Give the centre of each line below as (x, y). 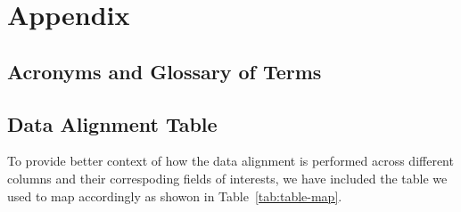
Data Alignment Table (112, 123)
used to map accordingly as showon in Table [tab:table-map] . (175, 196)
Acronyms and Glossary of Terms (165, 71)
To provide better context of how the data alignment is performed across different (230, 161)
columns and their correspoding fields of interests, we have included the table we (227, 178)
